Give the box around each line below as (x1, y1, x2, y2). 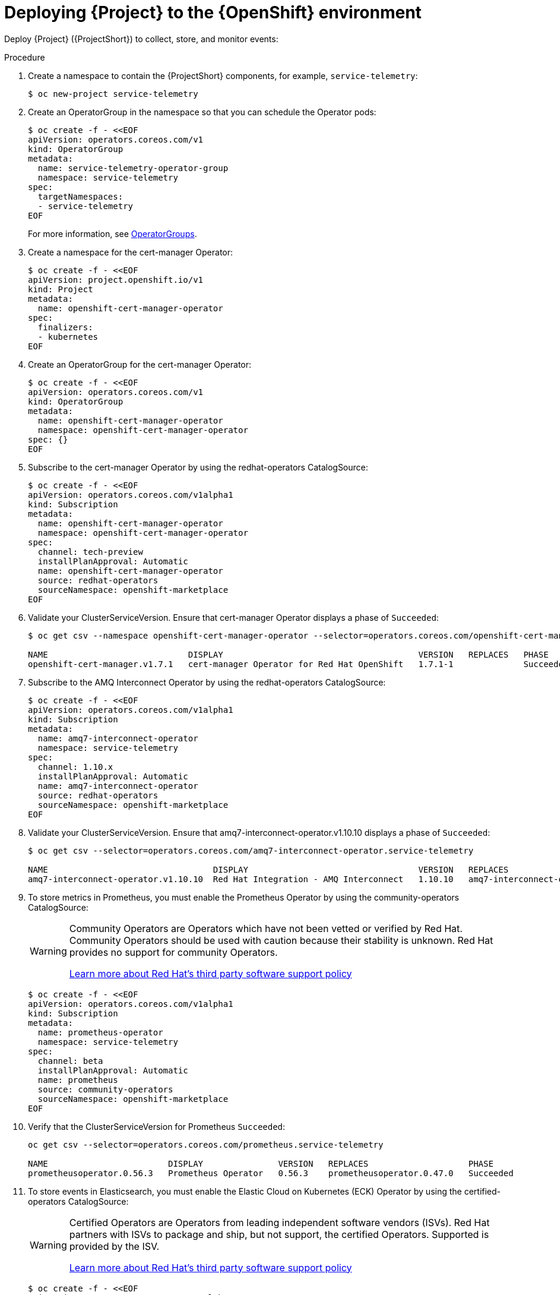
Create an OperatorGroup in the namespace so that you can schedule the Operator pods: (28, 106, 377, 117)
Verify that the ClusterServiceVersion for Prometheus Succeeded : (28, 1121, 286, 1132)
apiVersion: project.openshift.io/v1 (28, 274, 204, 285)
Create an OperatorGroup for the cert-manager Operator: (28, 359, 252, 369)
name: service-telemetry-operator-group (37, 163, 229, 173)
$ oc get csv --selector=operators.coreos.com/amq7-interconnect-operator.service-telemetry (28, 845, 474, 855)
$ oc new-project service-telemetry (28, 89, 198, 99)
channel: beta (37, 1056, 103, 1066)
